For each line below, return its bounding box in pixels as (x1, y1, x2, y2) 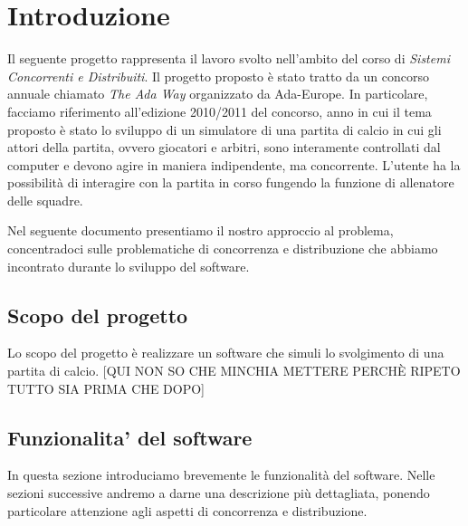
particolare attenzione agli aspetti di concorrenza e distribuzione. (7, 501, 368, 520)
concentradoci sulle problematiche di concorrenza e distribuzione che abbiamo (7, 239, 438, 258)
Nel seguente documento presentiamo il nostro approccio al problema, (7, 221, 394, 240)
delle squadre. (7, 190, 83, 209)
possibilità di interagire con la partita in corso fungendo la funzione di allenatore (7, 173, 454, 192)
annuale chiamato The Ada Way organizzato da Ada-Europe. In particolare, (7, 84, 428, 103)
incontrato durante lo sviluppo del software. (7, 256, 250, 275)
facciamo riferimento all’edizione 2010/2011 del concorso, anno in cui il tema (7, 101, 432, 120)
